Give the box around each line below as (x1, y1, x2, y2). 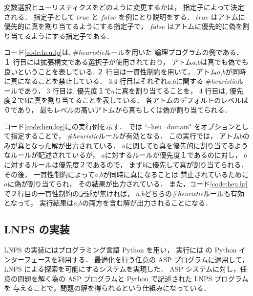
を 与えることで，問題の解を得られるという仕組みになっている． (4, 283, 211, 293)
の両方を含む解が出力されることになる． (82, 198, 212, 208)
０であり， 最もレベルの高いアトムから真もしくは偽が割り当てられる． (4, 104, 232, 114)
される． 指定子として (4, 11, 75, 22)
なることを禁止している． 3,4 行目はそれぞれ (24, 76, 168, 86)
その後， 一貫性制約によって (4, 169, 95, 179)
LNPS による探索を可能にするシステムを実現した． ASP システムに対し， (4, 264, 240, 274)
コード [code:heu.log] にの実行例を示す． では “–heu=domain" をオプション (4, 121, 235, 131)
